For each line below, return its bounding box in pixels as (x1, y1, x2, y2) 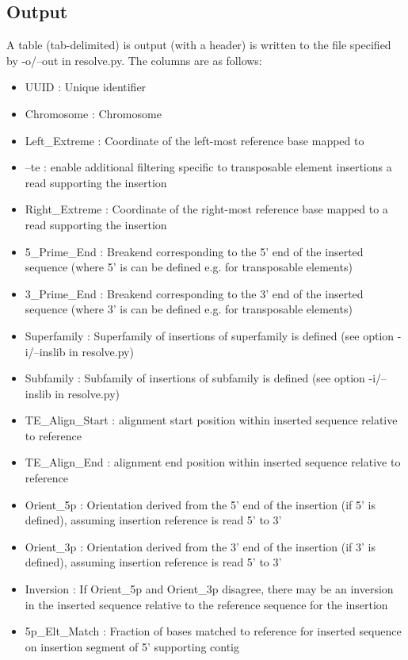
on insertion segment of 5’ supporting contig (25, 638, 240, 654)
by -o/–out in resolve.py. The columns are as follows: (6, 52, 262, 68)
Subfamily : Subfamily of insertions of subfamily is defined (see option (25, 370, 365, 386)
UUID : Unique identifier (25, 79, 147, 95)
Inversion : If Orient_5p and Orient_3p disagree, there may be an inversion (25, 581, 394, 597)
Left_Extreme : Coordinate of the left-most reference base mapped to (25, 132, 364, 148)
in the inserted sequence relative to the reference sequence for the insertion (25, 596, 388, 612)
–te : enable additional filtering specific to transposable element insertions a (25, 159, 392, 175)
